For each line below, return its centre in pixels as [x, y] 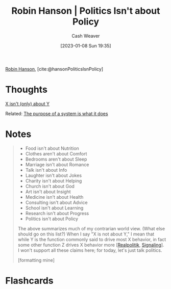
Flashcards [29, 281]
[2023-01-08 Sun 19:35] [86, 45]
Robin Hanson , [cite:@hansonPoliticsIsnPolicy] [54, 69]
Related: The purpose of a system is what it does [57, 113]
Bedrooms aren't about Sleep [56, 159]
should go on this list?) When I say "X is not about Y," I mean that [86, 234]
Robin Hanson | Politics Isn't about [86, 11]
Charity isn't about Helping [54, 180]
